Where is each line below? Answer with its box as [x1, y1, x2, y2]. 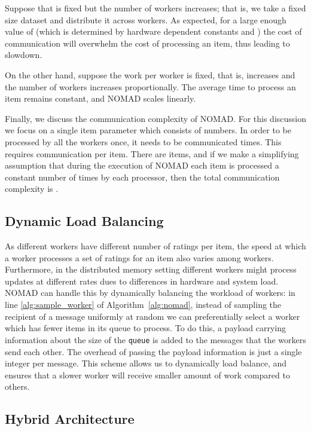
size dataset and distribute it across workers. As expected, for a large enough [5, 13, 286, 26]
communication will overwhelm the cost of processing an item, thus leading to [5, 36, 290, 49]
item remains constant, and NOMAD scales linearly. [5, 92, 196, 105]
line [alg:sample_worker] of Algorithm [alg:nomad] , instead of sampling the [5, 298, 282, 311]
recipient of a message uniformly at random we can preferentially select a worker [5, 310, 300, 322]
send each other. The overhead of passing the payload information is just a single [5, 345, 302, 357]
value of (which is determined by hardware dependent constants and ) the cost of [5, 25, 302, 38]
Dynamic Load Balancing [5, 212, 164, 230]
